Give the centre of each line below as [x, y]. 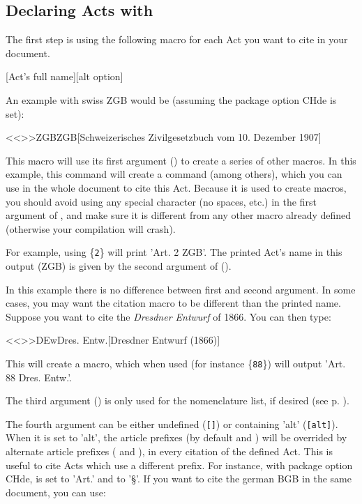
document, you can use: [56, 492]
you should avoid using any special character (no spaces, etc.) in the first [161, 201]
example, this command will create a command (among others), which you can [174, 174]
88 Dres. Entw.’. [39, 377]
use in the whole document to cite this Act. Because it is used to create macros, [176, 187]
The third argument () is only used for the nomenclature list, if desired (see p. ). [178, 400]
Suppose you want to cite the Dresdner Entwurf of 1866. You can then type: [168, 316]
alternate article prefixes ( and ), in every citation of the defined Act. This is [169, 451]
